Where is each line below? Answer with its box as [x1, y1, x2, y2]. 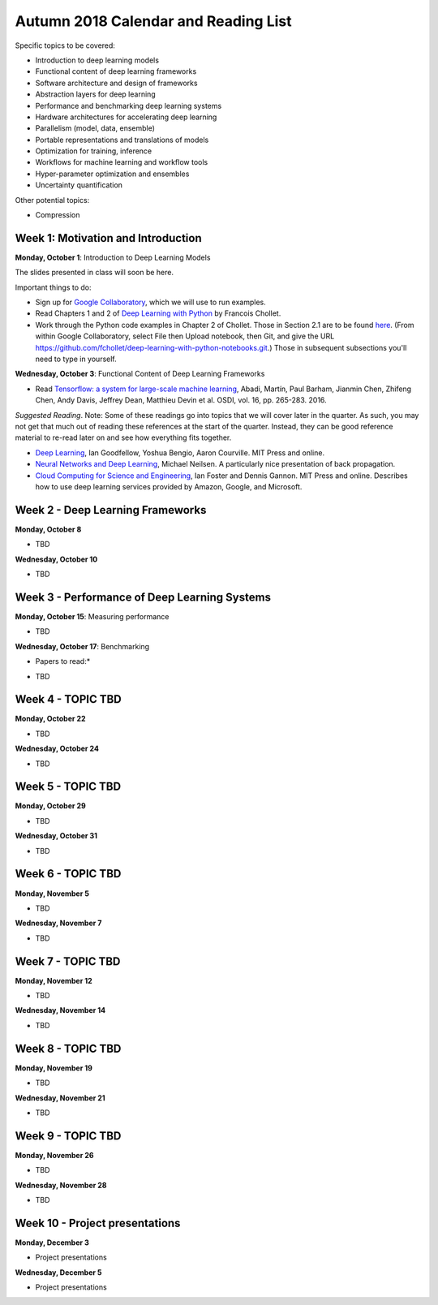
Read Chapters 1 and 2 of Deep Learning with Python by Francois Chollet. [35, 308, 281, 318]
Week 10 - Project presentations [15, 1216, 181, 1230]
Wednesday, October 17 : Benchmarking [15, 641, 150, 651]
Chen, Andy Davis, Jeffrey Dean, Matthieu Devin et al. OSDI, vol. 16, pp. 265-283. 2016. [35, 395, 328, 405]
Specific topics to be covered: [15, 41, 115, 50]
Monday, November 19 [15, 1063, 93, 1073]
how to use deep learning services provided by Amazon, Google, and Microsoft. [35, 481, 303, 491]
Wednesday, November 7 [15, 918, 102, 928]
